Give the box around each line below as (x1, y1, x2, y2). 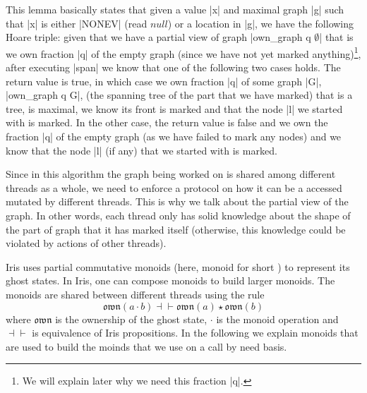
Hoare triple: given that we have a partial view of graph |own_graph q (6, 30, 311, 44)
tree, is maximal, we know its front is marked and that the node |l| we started (6, 101, 343, 116)
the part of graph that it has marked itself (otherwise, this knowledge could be (6, 222, 346, 236)
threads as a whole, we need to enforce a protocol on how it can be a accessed (6, 180, 342, 195)
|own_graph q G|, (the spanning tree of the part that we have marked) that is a (6, 87, 353, 102)
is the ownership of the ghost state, (55, 311, 207, 326)
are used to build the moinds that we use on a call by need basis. (6, 339, 287, 353)
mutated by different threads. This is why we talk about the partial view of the (6, 194, 349, 209)
